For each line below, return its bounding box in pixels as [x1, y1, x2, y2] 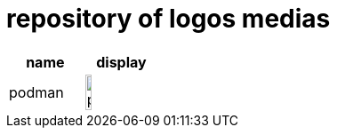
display [96, 52, 147, 71]
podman [9, 83, 64, 101]
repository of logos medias [6, 4, 331, 34]
